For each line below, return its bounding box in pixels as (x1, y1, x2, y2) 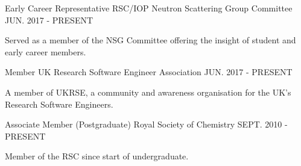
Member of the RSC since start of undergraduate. (5, 150, 189, 162)
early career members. (5, 45, 86, 58)
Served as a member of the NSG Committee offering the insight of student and (5, 34, 296, 46)
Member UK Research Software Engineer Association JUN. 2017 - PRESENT (5, 66, 293, 78)
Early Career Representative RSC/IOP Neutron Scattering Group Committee (5, 2, 293, 14)
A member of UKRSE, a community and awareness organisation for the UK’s (5, 85, 291, 98)
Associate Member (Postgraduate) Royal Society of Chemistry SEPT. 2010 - (5, 118, 288, 131)
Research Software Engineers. (5, 97, 113, 110)
